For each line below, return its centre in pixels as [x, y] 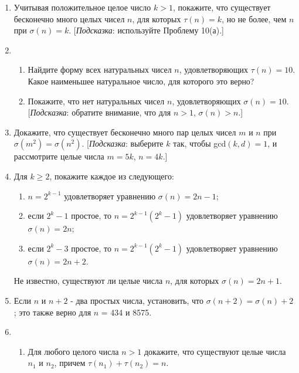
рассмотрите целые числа [59, 156]
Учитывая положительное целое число [82, 7]
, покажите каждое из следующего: [112, 176]
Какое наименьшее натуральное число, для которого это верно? [141, 81]
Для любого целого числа [73, 351]
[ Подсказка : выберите [125, 143]
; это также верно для [52, 312]
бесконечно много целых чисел [69, 18]
